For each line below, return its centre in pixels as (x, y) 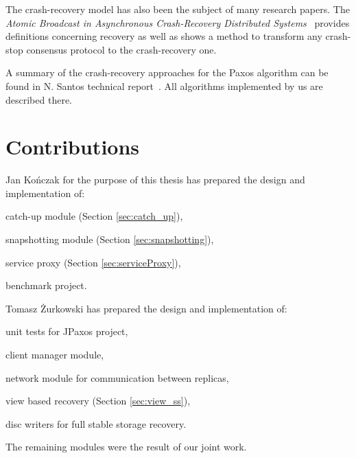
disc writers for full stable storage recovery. (96, 423)
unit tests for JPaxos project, (67, 331)
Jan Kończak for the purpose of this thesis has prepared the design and (155, 180)
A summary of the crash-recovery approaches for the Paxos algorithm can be (167, 72)
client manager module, (55, 355)
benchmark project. (46, 285)
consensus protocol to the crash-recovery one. (121, 49)
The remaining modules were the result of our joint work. (126, 447)
